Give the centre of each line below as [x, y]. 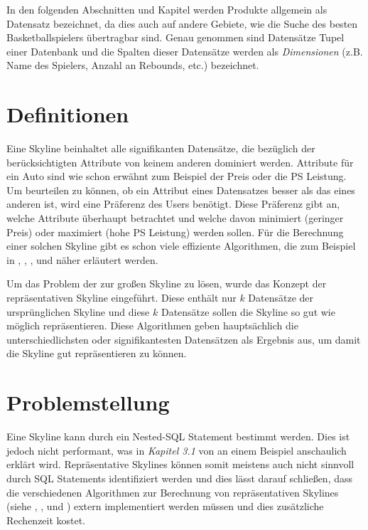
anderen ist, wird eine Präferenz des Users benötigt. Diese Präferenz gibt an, [173, 204]
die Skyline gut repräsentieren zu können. [97, 353]
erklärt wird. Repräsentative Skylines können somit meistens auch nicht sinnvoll [180, 464]
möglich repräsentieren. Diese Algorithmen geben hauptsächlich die [152, 325]
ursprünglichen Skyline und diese [78, 311]
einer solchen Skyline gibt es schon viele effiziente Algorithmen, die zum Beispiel [181, 246]
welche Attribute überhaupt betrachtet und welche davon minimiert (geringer [175, 218]
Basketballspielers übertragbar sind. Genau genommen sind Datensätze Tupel [175, 37]
